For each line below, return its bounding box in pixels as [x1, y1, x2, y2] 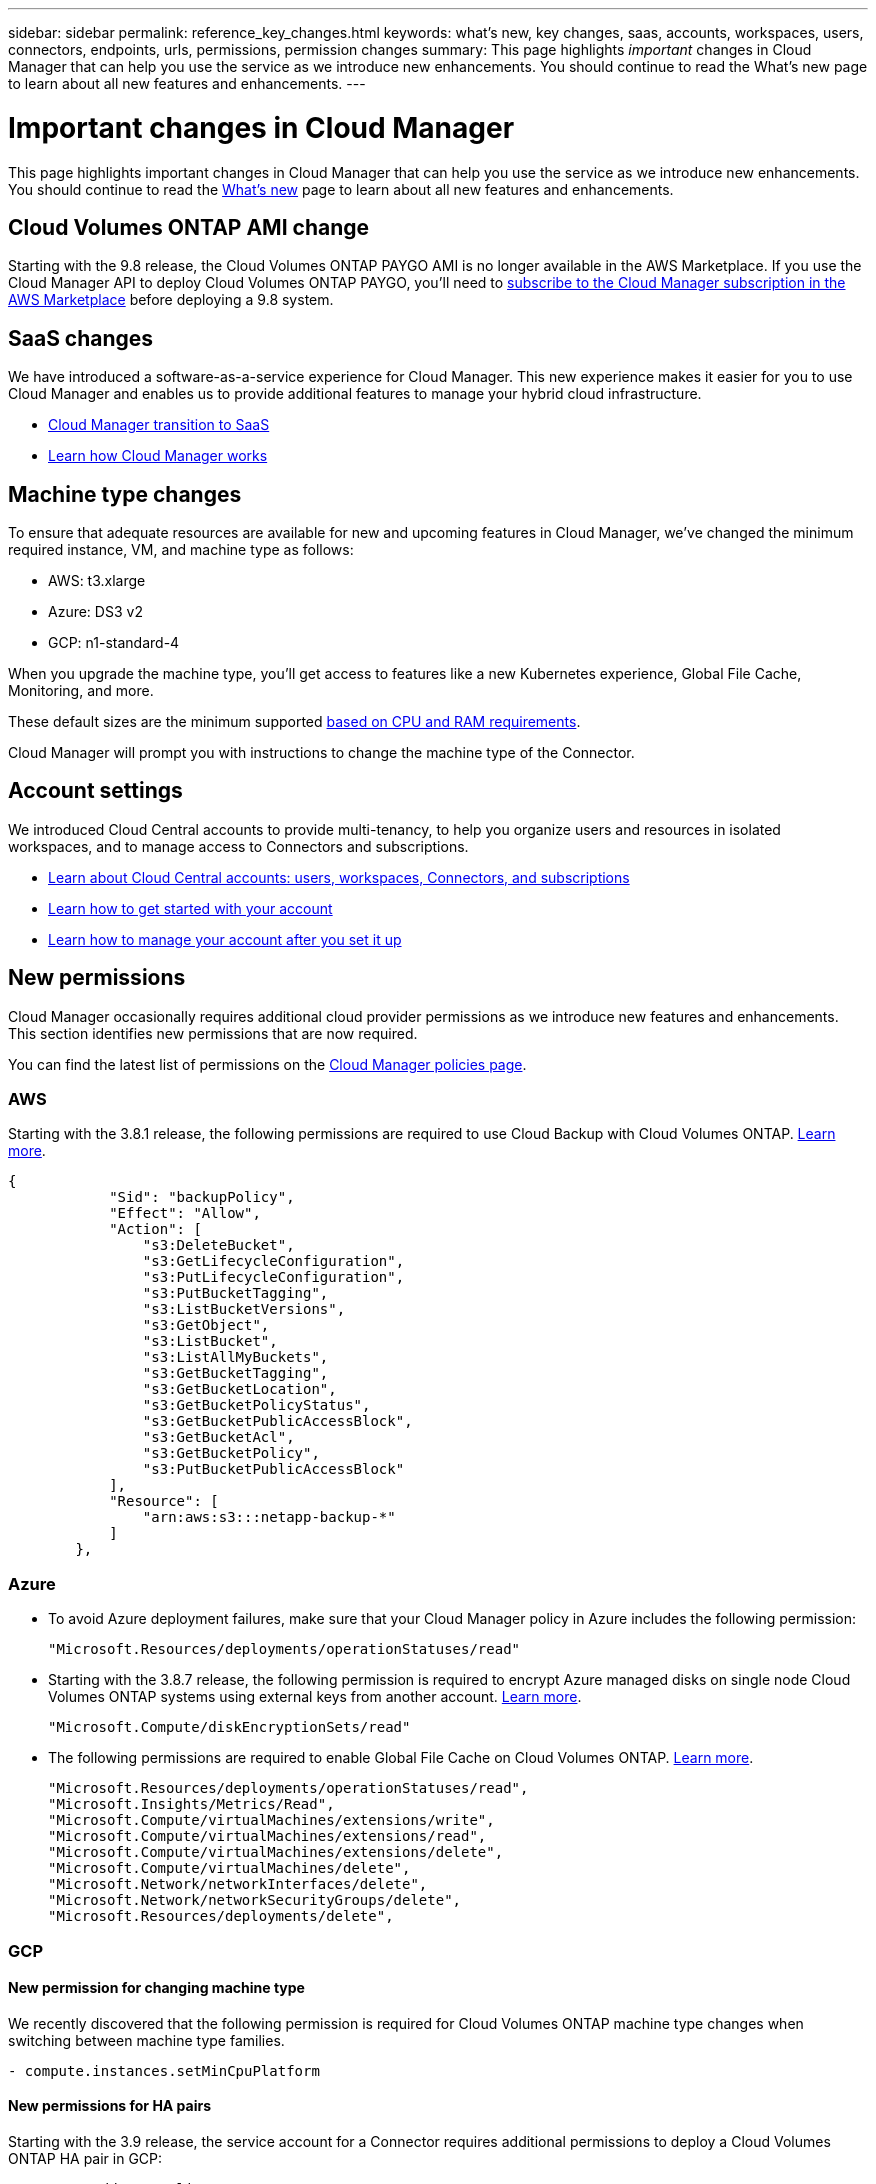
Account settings [8, 778, 183, 804]
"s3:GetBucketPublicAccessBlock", [142, 1413, 413, 1430]
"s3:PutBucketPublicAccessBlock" [142, 1461, 405, 1478]
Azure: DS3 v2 [48, 603, 143, 621]
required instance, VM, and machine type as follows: [8, 541, 354, 559]
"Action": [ [109, 1221, 202, 1238]
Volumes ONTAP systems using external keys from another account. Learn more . [48, 1688, 582, 1706]
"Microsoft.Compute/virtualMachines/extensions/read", [48, 1828, 487, 1845]
